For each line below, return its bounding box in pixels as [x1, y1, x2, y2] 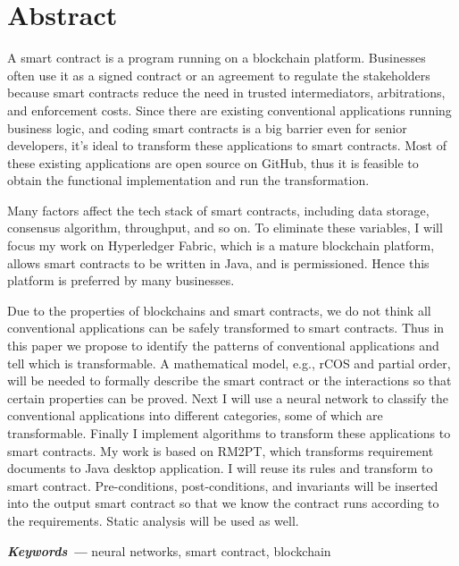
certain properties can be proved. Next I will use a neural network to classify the [7, 388, 449, 407]
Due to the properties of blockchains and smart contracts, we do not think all [7, 300, 431, 319]
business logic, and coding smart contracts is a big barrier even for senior [7, 118, 407, 137]
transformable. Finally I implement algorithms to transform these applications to [7, 424, 451, 442]
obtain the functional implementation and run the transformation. [7, 171, 370, 190]
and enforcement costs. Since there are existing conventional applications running [7, 100, 452, 119]
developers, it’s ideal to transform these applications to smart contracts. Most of [7, 136, 446, 155]
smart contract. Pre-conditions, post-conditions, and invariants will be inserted [7, 476, 438, 494]
